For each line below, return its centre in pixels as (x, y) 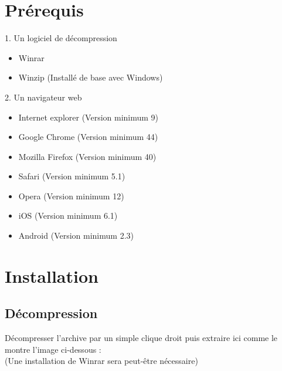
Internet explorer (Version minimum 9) (89, 117)
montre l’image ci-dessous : (53, 349)
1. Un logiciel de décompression (61, 38)
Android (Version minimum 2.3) (76, 235)
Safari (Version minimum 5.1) (72, 176)
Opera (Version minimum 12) (71, 195)
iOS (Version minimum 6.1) (68, 215)
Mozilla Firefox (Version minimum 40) (87, 156)
